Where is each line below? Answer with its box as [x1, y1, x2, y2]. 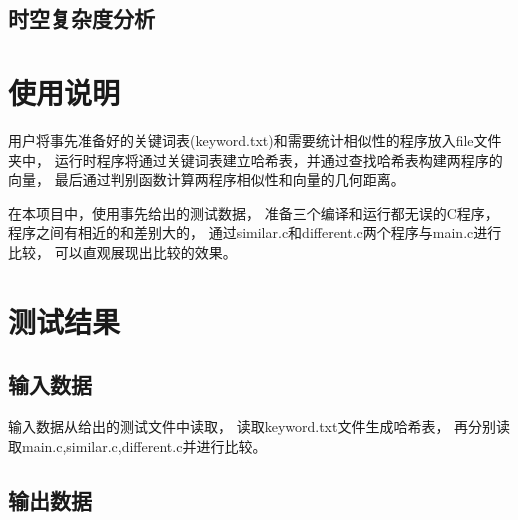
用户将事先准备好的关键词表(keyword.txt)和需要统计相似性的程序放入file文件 [8, 129, 502, 150]
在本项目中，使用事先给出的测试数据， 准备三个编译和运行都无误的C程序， [8, 202, 499, 223]
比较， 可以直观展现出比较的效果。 [8, 241, 237, 262]
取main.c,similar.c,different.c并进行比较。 [8, 435, 267, 456]
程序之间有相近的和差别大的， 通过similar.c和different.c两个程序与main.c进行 [8, 222, 502, 243]
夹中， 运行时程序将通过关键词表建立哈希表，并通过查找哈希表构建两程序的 [8, 149, 503, 170]
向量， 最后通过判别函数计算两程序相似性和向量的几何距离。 [8, 169, 405, 190]
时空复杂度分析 [8, 3, 155, 34]
